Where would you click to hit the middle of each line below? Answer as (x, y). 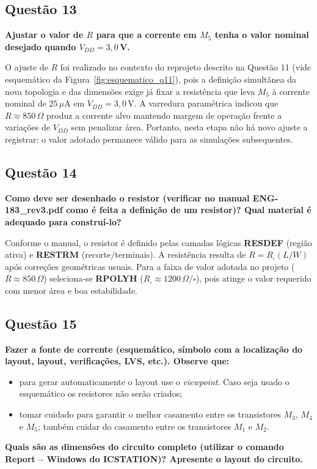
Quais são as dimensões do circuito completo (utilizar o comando (144, 447)
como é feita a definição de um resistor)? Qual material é (188, 210)
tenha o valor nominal (262, 35)
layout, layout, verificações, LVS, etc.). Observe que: (117, 361)
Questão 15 (41, 323)
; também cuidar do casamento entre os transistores (134, 426)
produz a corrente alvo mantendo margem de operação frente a (164, 115)
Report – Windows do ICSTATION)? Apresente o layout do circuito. (154, 458)
